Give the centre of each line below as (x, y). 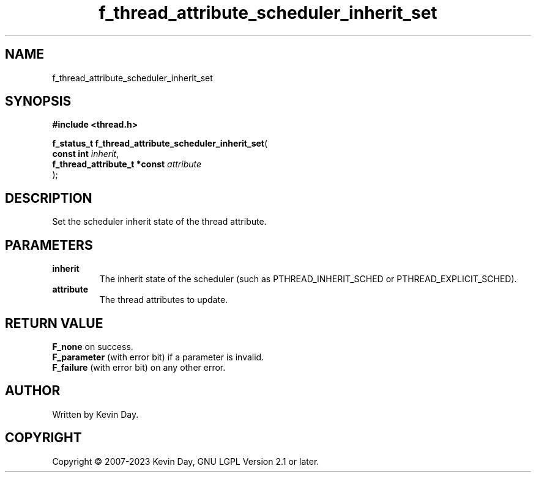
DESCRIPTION (49, 198)
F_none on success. (93, 346)
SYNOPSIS (38, 101)
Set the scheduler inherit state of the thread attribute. (159, 222)
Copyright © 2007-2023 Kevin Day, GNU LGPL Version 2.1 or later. (186, 461)
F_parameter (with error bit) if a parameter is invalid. (158, 357)
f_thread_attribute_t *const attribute (127, 164)
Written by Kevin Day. (95, 414)
